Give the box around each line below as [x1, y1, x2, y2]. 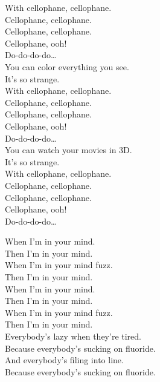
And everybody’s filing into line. [5, 354, 124, 366]
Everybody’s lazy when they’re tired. [5, 330, 141, 343]
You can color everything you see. [5, 60, 129, 73]
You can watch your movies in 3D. [5, 143, 132, 156]
